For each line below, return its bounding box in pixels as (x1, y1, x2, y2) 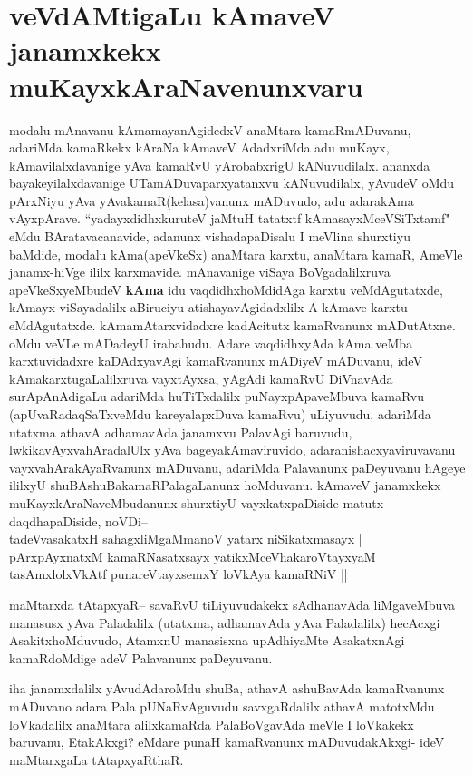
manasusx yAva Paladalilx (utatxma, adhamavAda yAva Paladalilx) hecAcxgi (9, 613, 440, 632)
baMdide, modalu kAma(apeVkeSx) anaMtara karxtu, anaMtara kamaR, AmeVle (9, 244, 463, 263)
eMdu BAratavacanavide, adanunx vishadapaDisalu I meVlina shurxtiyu (9, 227, 410, 246)
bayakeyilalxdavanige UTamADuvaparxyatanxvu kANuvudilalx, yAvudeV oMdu (9, 173, 455, 192)
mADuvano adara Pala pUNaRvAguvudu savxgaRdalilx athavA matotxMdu (9, 696, 435, 715)
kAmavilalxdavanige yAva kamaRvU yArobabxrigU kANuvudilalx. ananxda (9, 155, 430, 174)
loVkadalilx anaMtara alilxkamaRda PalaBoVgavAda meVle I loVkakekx (9, 714, 414, 733)
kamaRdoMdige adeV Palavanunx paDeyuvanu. (9, 648, 273, 667)
